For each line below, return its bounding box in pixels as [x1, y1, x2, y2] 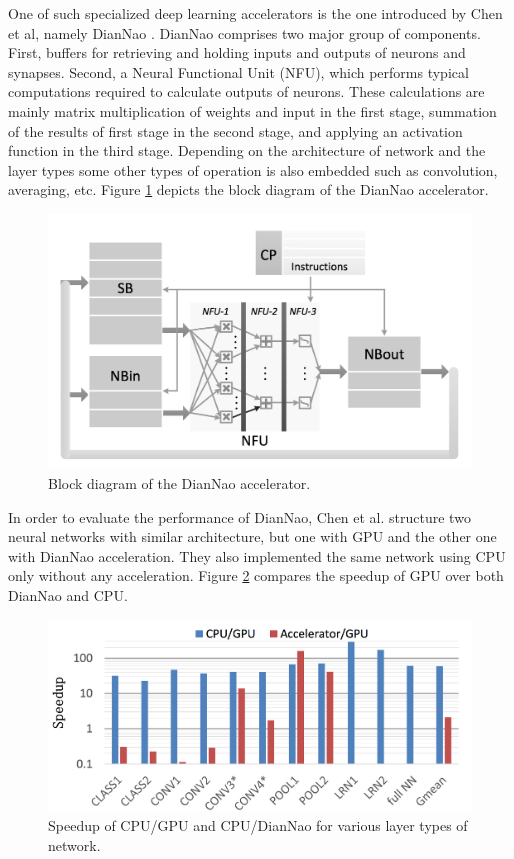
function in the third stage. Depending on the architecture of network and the [8, 140, 486, 161]
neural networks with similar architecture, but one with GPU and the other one [8, 526, 497, 547]
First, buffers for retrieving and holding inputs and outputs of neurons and [8, 42, 466, 63]
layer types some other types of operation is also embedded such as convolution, [8, 159, 498, 180]
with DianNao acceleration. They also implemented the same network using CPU [8, 545, 506, 566]
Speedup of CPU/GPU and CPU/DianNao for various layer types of [48, 815, 468, 836]
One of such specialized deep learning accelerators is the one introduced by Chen [8, 3, 503, 23]
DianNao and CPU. [8, 584, 128, 605]
